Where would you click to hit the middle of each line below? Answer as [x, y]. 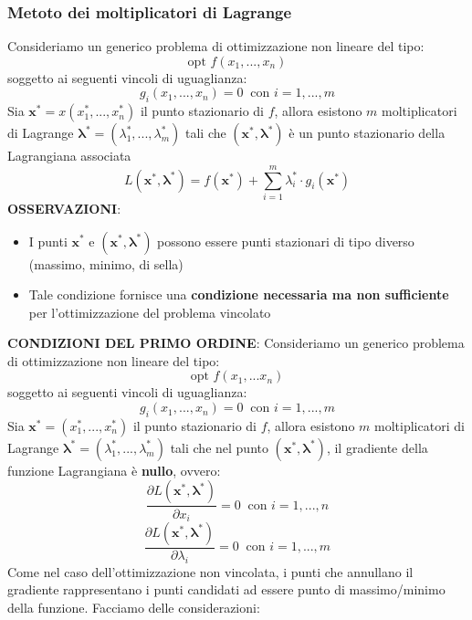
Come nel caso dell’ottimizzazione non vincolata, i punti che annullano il [210, 571]
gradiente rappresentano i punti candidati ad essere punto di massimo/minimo [226, 589]
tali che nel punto [219, 447]
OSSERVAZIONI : [64, 208]
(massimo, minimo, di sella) [106, 263]
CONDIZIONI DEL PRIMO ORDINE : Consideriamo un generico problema [236, 343]
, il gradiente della [377, 447]
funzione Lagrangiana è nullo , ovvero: [114, 470]
